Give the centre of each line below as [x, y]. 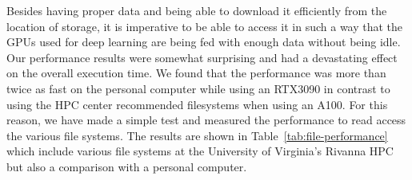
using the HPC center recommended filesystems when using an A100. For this [197, 104]
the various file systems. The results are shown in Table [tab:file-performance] [197, 135]
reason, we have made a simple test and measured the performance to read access [206, 120]
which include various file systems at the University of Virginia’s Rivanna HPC [200, 151]
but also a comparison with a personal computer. [127, 166]
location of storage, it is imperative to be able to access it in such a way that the [205, 26]
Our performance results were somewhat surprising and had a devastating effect [202, 57]
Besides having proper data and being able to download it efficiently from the [197, 10]
